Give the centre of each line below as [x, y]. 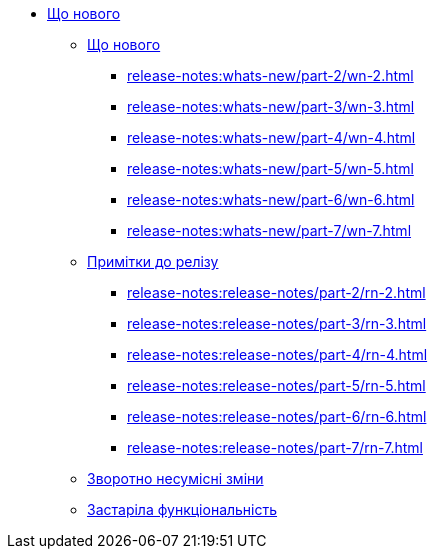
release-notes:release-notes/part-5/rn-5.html [276, 385]
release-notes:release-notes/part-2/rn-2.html [276, 292]
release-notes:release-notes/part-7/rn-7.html [275, 447]
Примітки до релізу [153, 261]
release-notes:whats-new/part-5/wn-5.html [270, 168]
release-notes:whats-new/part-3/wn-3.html [271, 106]
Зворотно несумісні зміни [175, 478]
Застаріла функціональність [182, 509]
